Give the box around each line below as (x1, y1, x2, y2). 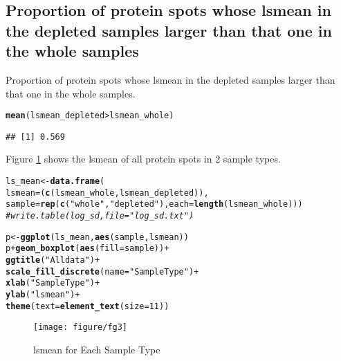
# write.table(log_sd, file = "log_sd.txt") (6, 211, 194, 221)
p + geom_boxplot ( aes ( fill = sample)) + (6, 243, 169, 254)
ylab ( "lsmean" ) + (6, 289, 80, 299)
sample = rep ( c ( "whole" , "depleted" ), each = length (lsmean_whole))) (6, 199, 303, 210)
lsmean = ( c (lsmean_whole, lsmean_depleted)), (6, 187, 209, 198)
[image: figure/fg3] (33, 322, 128, 333)
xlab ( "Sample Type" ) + (6, 278, 100, 288)
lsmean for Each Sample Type (33, 342, 160, 356)
